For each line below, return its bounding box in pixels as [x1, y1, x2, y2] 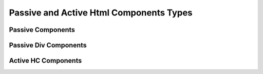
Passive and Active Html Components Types [9, 7, 193, 18]
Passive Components [9, 26, 75, 34]
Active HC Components [9, 57, 82, 65]
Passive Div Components [9, 41, 87, 49]
